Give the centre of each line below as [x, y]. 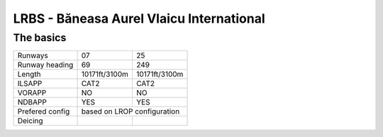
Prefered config [44, 111]
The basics [40, 38]
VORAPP [32, 93]
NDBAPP [32, 102]
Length [29, 75]
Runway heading [45, 65]
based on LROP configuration [131, 111]
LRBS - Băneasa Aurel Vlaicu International [139, 18]
